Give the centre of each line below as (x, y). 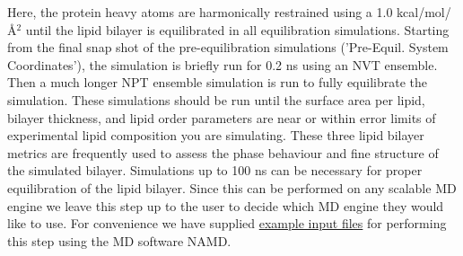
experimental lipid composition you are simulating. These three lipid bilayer (216, 135)
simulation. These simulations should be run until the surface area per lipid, (216, 99)
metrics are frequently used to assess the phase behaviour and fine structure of (223, 152)
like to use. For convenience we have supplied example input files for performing (227, 223)
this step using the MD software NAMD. (119, 240)
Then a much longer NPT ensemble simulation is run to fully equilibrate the (217, 82)
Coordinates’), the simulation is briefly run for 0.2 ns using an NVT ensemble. (223, 64)
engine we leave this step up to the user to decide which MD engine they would (226, 205)
